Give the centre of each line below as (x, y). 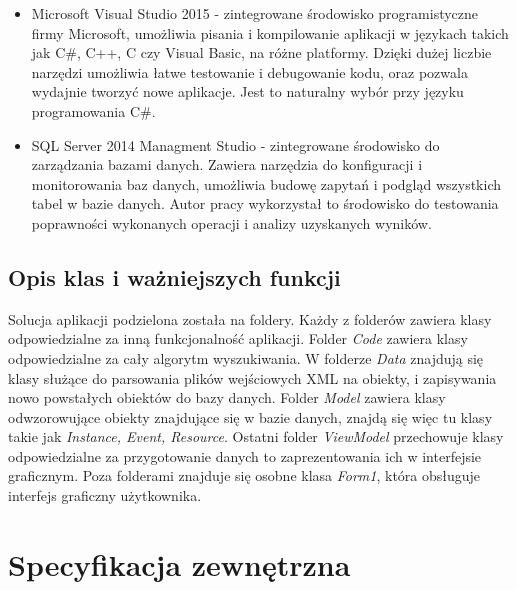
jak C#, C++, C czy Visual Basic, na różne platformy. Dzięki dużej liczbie (261, 52)
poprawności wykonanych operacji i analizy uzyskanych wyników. (231, 222)
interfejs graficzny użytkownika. (105, 495)
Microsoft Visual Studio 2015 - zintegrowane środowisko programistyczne (255, 13)
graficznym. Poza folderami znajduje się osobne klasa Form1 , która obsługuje (244, 475)
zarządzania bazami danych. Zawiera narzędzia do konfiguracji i (227, 164)
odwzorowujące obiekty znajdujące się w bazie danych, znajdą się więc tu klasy (250, 416)
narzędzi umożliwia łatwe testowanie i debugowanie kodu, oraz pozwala (249, 71)
